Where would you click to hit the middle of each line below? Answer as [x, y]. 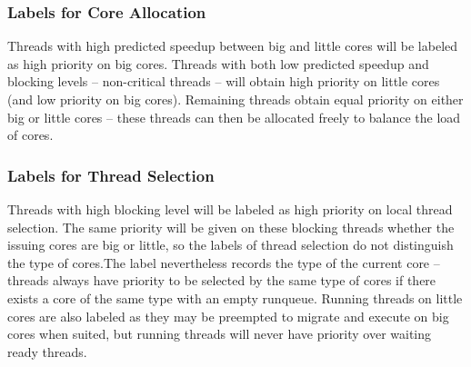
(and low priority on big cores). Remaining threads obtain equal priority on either [235, 99]
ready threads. [47, 351]
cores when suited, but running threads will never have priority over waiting [220, 334]
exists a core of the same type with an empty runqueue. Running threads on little [235, 298]
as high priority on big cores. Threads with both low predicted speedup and [218, 63]
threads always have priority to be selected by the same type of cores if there [222, 280]
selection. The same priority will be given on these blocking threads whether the [231, 227]
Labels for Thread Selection [111, 175]
